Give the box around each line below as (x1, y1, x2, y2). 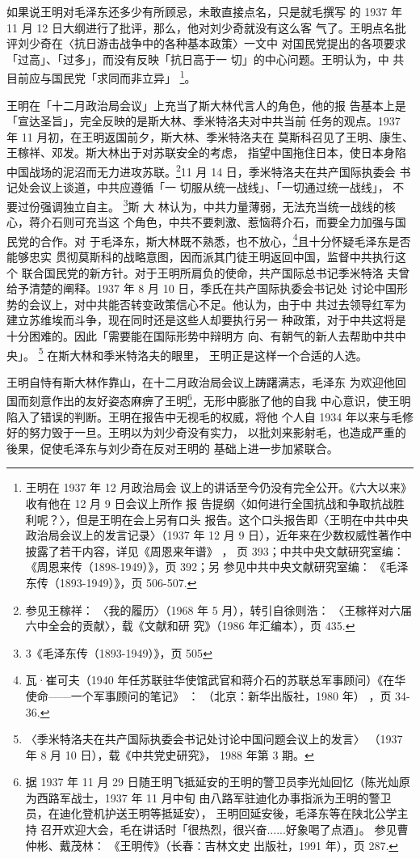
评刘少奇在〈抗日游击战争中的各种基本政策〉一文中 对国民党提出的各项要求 (6, 35, 406, 52)
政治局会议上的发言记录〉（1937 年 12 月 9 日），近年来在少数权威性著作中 (25, 527, 413, 544)
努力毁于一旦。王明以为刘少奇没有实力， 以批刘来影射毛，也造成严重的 (28, 424, 406, 441)
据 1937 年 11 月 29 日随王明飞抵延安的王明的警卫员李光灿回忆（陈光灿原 (25, 773, 410, 790)
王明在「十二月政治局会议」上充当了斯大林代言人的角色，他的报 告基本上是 (6, 96, 406, 113)
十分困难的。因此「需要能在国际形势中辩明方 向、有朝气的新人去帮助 (6, 327, 372, 344)
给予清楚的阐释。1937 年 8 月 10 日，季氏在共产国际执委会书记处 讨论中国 (6, 280, 397, 297)
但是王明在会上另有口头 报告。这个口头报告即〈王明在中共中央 (76, 510, 409, 527)
